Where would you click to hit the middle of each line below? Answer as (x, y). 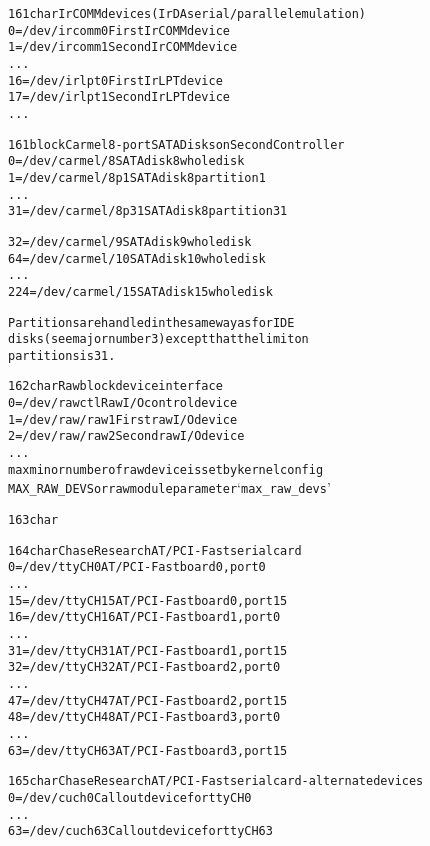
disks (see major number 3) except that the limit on (158, 339)
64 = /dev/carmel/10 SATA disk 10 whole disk (137, 258)
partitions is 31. (62, 355)
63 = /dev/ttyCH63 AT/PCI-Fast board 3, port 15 (148, 750)
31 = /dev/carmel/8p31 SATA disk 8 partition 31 (148, 211)
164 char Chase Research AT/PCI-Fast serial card (155, 550)
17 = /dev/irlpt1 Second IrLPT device (119, 97)
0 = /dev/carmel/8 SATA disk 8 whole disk (126, 161)
